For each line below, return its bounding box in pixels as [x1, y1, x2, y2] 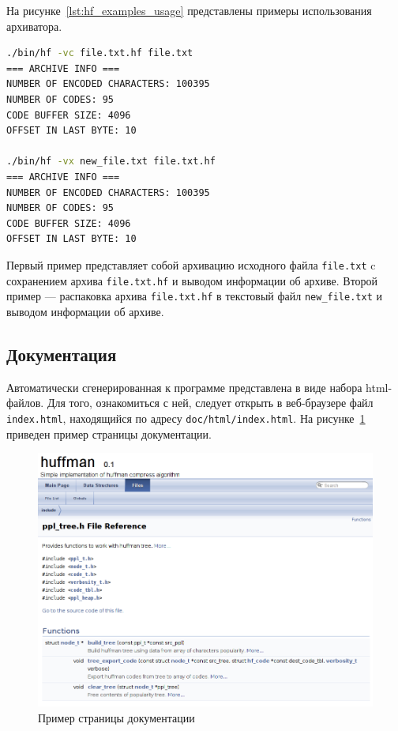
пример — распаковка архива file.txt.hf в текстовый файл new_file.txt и [6, 288, 382, 304]
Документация [6, 341, 117, 366]
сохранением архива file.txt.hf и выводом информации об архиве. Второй [6, 272, 378, 288]
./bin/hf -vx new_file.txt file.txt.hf [6, 156, 216, 168]
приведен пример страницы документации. [6, 425, 212, 442]
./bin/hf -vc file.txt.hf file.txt [6, 47, 193, 59]
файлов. [6, 394, 44, 411]
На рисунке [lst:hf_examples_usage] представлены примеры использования [6, 2, 372, 18]
